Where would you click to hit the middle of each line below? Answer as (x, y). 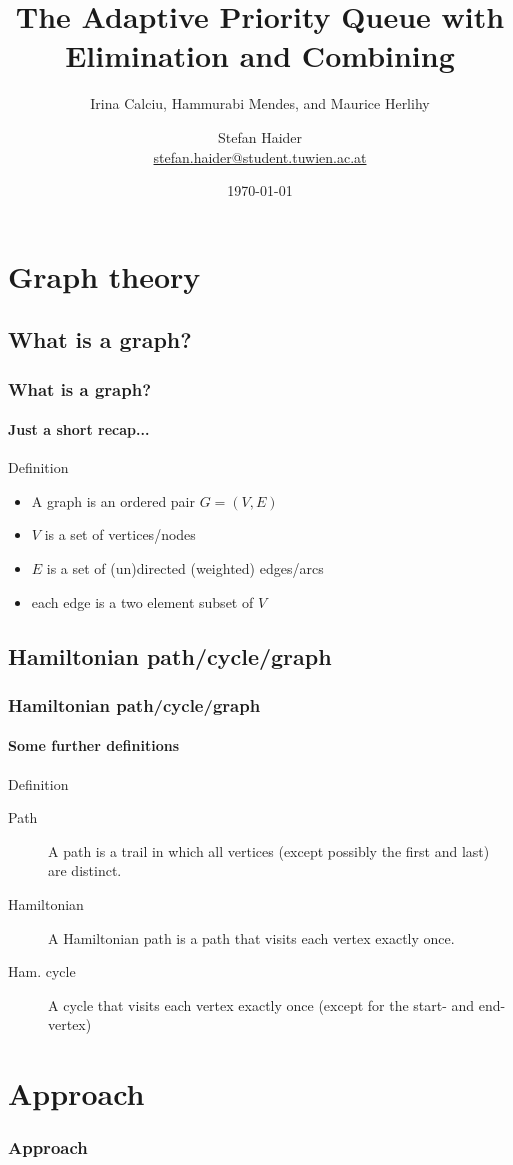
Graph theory (104, 275)
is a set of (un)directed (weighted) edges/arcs (185, 568)
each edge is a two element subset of (142, 601)
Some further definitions (93, 745)
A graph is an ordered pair (113, 500)
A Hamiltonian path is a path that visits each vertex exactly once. (251, 937)
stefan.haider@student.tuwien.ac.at (260, 156)
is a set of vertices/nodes (120, 534)
